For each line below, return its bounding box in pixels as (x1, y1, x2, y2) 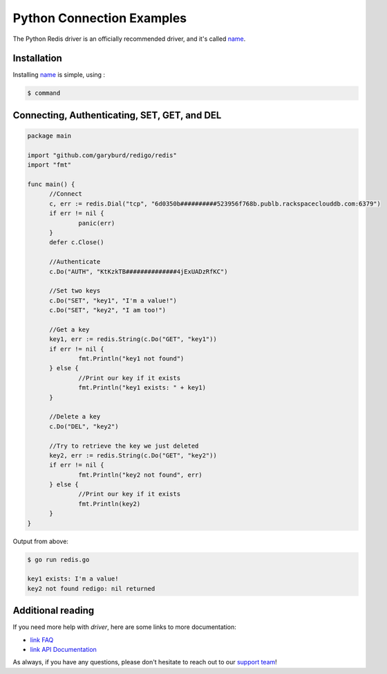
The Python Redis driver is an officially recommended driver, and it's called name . (12, 35, 246, 43)
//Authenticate (49, 258, 101, 266)
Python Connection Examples (12, 10, 187, 26)
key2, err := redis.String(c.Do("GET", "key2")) (49, 451, 217, 459)
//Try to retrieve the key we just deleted (49, 441, 199, 450)
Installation (12, 53, 62, 64)
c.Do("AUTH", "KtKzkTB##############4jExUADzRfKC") (49, 267, 228, 275)
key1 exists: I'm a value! (27, 575, 119, 583)
